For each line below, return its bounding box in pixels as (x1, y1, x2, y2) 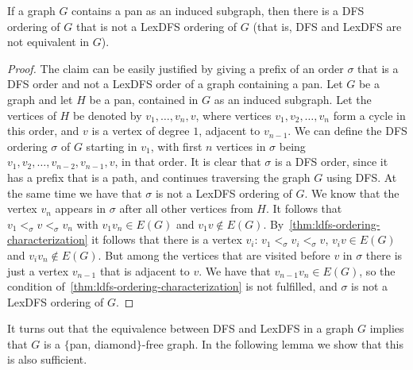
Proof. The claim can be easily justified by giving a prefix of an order (7, 60, 344, 76)
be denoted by (72, 106, 142, 123)
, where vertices (195, 106, 272, 123)
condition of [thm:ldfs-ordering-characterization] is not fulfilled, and (7, 278, 338, 295)
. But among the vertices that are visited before (98, 246, 330, 263)
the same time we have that (7, 184, 142, 201)
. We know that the (304, 184, 399, 201)
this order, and (7, 122, 79, 139)
